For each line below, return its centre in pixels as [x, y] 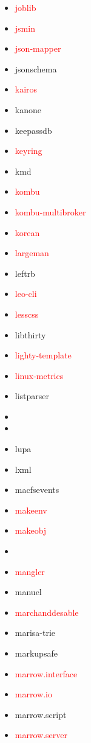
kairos [26, 89]
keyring [29, 151]
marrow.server [41, 735]
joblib [25, 7]
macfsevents [37, 490]
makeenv [31, 510]
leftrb [25, 273]
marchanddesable [47, 612]
